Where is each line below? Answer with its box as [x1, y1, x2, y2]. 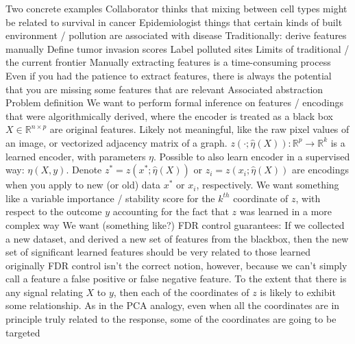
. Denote [66, 162, 102, 177]
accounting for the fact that [112, 204, 229, 219]
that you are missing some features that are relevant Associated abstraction [5, 82, 323, 96]
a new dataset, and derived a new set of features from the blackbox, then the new [5, 231, 349, 245]
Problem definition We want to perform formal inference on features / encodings [5, 95, 343, 110]
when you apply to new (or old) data [5, 177, 161, 192]
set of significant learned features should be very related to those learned [5, 245, 311, 259]
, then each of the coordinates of [113, 284, 249, 299]
